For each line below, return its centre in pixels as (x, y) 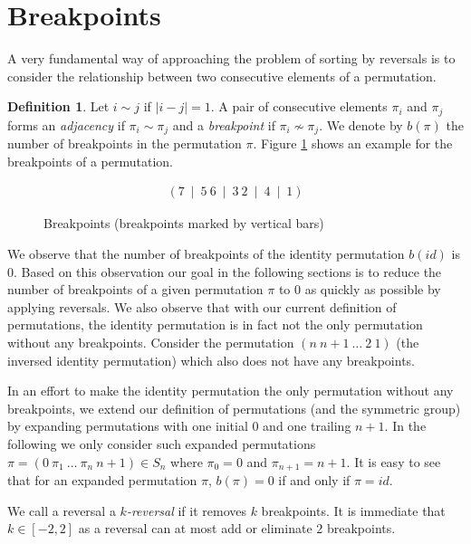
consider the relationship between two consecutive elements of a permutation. (222, 76)
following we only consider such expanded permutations (162, 443)
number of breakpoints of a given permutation (135, 289)
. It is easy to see (394, 461)
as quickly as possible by (373, 289)
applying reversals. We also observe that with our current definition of (202, 306)
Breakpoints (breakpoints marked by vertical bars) (184, 223)
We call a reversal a (62, 510)
